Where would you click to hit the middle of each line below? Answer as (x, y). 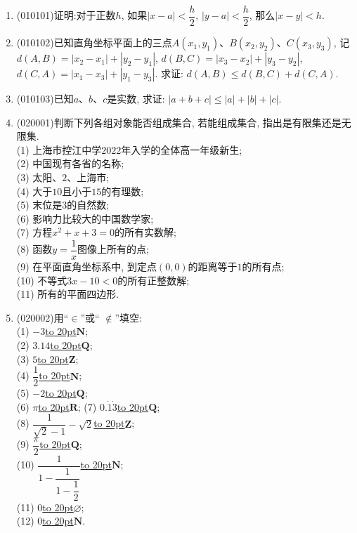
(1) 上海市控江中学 (59, 149)
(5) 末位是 (39, 205)
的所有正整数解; (154, 280)
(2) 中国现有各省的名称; (70, 163)
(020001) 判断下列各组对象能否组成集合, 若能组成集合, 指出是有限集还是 (179, 122)
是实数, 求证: (136, 99)
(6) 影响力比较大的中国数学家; (85, 218)
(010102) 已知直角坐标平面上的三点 (94, 42)
